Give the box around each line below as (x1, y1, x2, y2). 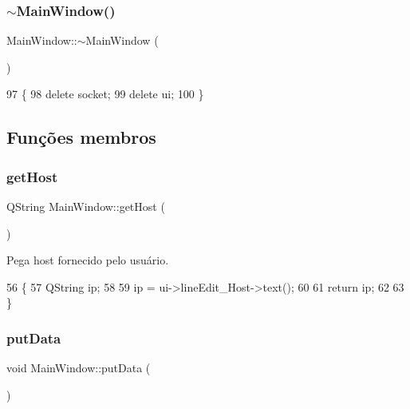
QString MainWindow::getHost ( (6, 198, 165, 214)
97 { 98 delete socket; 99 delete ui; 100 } (6, 85, 204, 102)
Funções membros (6, 125, 156, 149)
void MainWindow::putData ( (6, 359, 151, 376)
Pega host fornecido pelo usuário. (6, 252, 169, 268)
